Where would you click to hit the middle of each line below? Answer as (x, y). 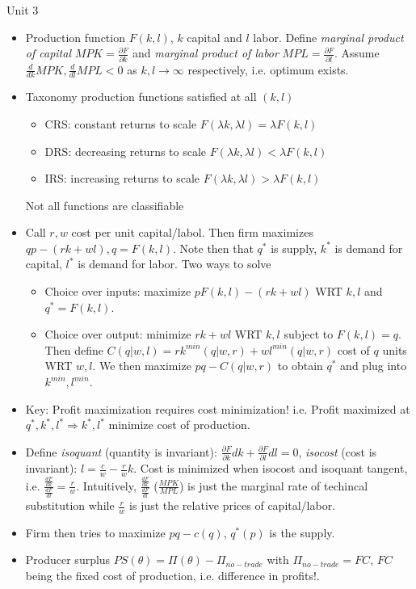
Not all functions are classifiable (105, 205)
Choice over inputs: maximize (118, 291)
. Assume (357, 53)
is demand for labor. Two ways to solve (174, 264)
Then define (74, 349)
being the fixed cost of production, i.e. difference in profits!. (172, 576)
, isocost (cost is (338, 451)
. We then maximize (142, 366)
